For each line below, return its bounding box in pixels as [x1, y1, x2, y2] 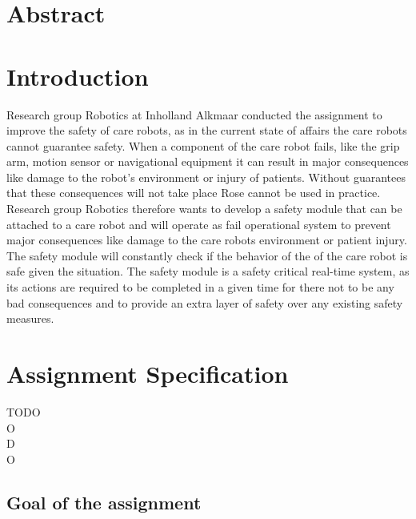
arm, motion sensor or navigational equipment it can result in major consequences [6, 153, 409, 170]
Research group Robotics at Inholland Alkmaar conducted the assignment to [6, 106, 382, 123]
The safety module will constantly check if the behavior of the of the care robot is [6, 247, 408, 264]
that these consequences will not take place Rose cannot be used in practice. [6, 184, 381, 201]
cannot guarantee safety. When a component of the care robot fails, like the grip [6, 137, 400, 154]
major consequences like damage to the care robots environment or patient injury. [6, 231, 407, 248]
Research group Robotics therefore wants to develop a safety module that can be [6, 200, 402, 217]
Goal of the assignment [6, 489, 202, 514]
